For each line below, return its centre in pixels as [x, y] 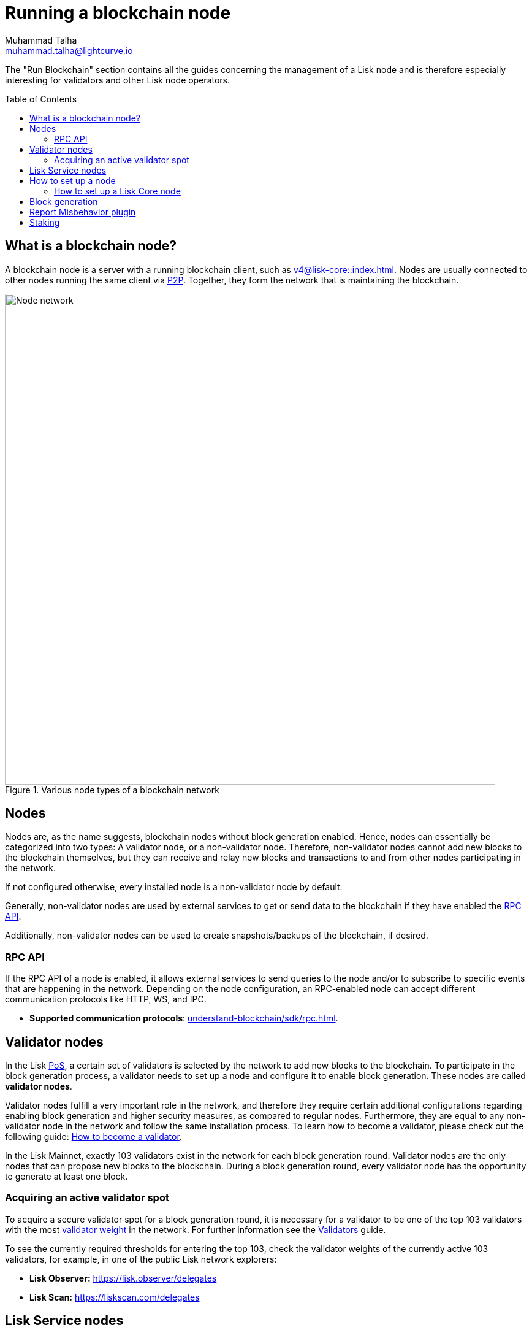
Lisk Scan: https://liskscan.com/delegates [115, 1297]
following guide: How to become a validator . [93, 1137]
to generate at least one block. [66, 1177]
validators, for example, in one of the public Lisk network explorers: [141, 1259]
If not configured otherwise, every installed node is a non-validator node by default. [174, 887]
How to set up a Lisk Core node [117, 191]
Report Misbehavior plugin [83, 212]
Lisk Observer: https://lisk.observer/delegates [123, 1278]
